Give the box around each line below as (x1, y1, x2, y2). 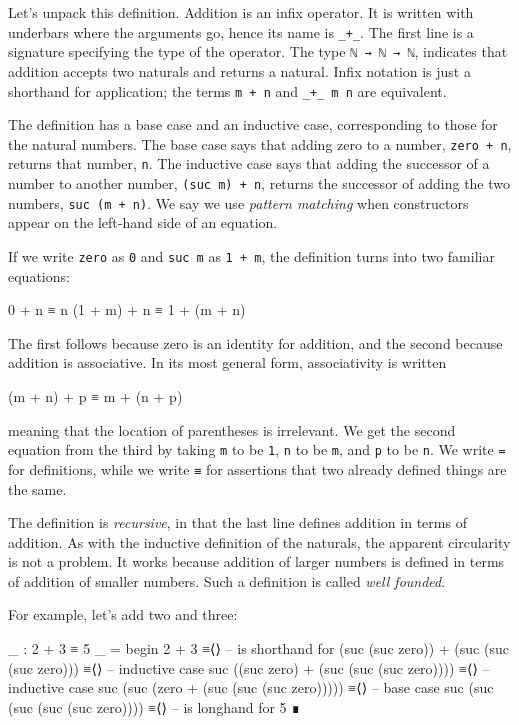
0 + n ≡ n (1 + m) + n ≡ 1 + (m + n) (8, 299, 246, 320)
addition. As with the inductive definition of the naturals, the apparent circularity (8, 531, 511, 552)
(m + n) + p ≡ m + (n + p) (8, 386, 183, 406)
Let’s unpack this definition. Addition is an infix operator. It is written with (8, 2, 474, 22)
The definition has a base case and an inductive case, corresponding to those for (8, 114, 498, 135)
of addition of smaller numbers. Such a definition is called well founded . (8, 570, 446, 591)
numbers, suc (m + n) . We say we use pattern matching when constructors (8, 192, 469, 213)
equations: (8, 265, 70, 286)
